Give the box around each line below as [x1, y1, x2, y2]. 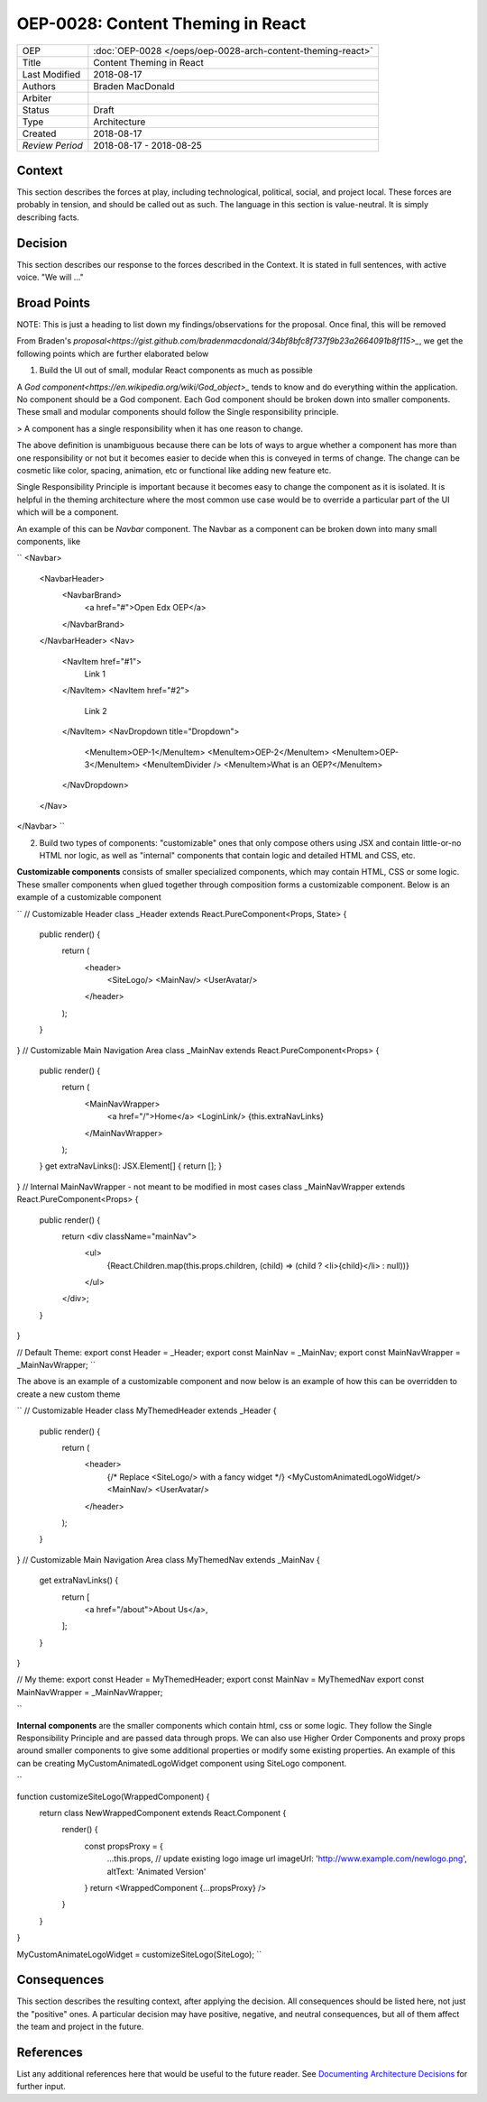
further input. [16, 2081, 67, 2092]
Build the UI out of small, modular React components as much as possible [39, 365, 313, 376]
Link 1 [84, 668, 106, 680]
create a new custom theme [16, 1389, 121, 1400]
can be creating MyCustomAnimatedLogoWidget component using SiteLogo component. [16, 1758, 347, 1768]
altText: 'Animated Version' [106, 1866, 207, 1877]
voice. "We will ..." [16, 271, 85, 283]
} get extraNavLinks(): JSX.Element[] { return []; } [39, 1161, 223, 1171]
